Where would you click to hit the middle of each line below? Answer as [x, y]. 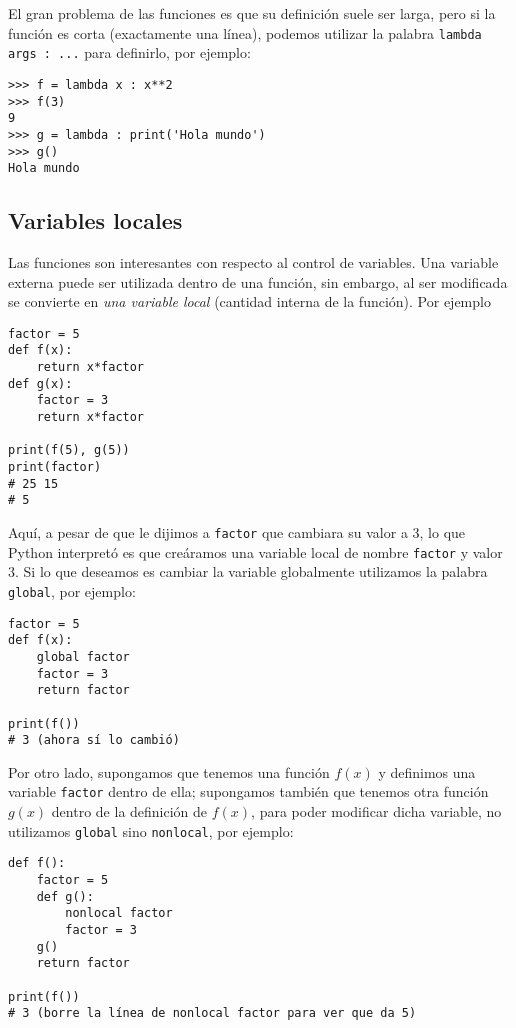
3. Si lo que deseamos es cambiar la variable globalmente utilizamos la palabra [248, 571]
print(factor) [55, 467]
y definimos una [427, 771]
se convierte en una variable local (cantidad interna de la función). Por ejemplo [249, 301]
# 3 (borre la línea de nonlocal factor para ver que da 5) [212, 1013]
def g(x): [40, 383]
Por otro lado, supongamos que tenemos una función [169, 771]
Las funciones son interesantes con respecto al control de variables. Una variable [253, 262]
